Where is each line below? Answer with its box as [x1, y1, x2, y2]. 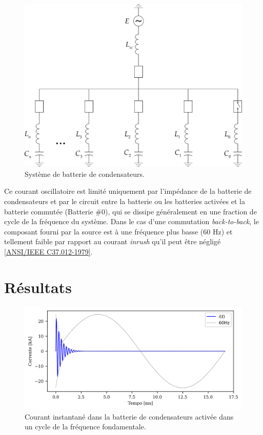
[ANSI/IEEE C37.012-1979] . [4, 246, 93, 257]
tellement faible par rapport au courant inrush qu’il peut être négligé [4, 236, 221, 247]
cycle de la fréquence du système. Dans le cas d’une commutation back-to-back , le [4, 216, 259, 227]
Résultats [4, 276, 72, 297]
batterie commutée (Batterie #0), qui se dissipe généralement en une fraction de [4, 206, 257, 216]
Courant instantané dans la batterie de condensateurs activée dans [25, 411, 234, 422]
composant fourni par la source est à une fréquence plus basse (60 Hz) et [4, 226, 233, 237]
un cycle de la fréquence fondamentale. [25, 421, 146, 432]
